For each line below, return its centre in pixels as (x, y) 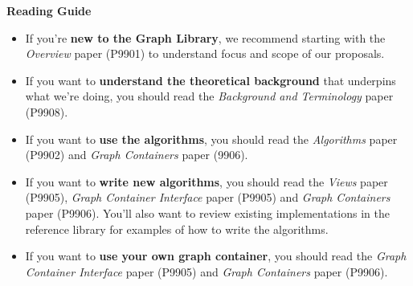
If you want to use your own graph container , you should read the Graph (216, 256)
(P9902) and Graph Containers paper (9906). (137, 155)
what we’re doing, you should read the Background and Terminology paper (209, 96)
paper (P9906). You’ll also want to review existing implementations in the (207, 212)
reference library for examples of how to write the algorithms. (177, 229)
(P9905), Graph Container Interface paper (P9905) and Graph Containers (208, 197)
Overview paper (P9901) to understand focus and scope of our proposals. (205, 53)
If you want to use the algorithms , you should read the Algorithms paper (211, 139)
